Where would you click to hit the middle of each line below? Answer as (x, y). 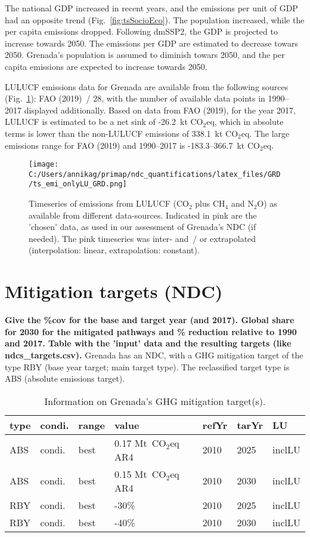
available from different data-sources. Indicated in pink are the (143, 215)
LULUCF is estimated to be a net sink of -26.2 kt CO (104, 122)
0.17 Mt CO (140, 443)
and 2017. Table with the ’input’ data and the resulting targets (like (148, 343)
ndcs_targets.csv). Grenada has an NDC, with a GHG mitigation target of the (154, 355)
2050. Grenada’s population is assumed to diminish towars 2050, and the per (145, 55)
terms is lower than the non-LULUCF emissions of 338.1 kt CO (122, 133)
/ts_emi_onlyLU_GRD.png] (78, 184)
